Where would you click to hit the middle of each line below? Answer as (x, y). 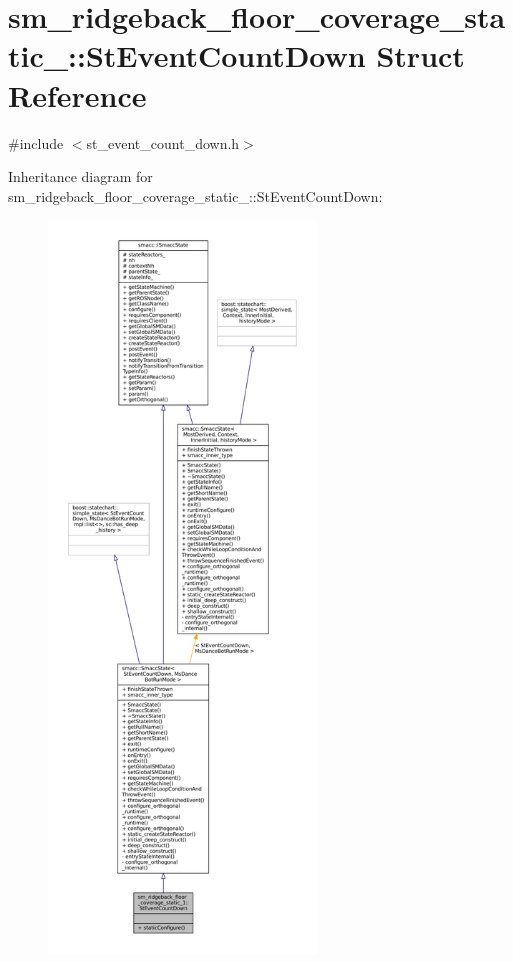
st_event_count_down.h (163, 142)
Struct (420, 55)
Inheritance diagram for (80, 176)
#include (36, 142)
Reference (77, 94)
